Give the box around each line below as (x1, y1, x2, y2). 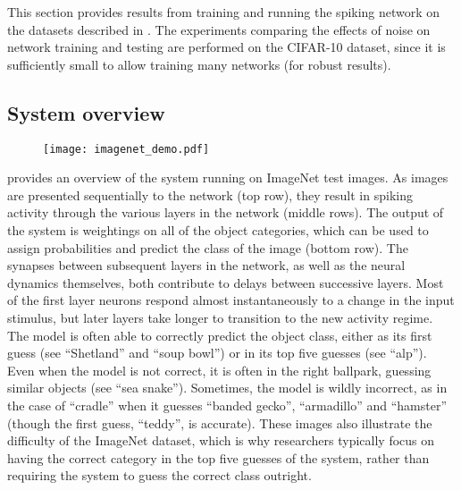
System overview (7, 98, 165, 126)
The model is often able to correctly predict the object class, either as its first (7, 325, 432, 344)
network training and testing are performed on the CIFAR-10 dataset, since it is (7, 38, 446, 56)
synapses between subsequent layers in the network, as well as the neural (7, 256, 406, 275)
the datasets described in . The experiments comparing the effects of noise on (7, 20, 431, 38)
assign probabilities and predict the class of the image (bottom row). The (7, 238, 408, 257)
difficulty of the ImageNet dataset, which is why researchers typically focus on (7, 431, 435, 450)
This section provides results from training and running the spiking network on (7, 3, 440, 21)
